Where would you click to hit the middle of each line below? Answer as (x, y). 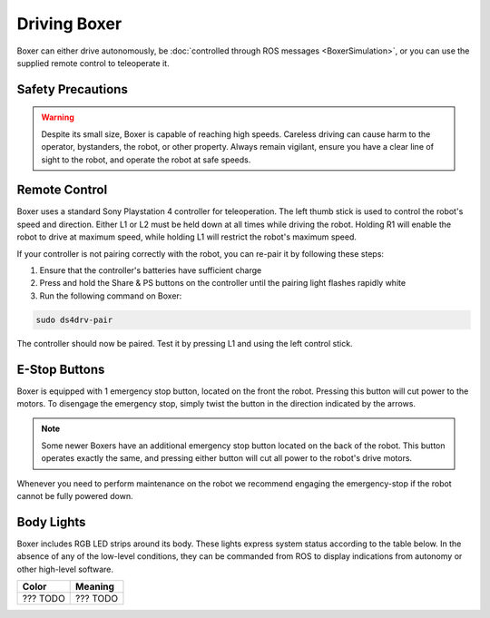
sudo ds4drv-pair (74, 319)
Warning (58, 117)
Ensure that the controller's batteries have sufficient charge (151, 270)
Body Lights (51, 522)
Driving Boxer (69, 24)
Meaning (95, 587)
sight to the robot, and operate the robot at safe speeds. (146, 160)
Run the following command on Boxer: (111, 296)
